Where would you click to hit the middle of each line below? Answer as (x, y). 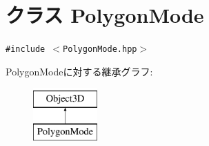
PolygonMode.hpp (100, 49)
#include (26, 49)
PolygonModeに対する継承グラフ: (79, 71)
